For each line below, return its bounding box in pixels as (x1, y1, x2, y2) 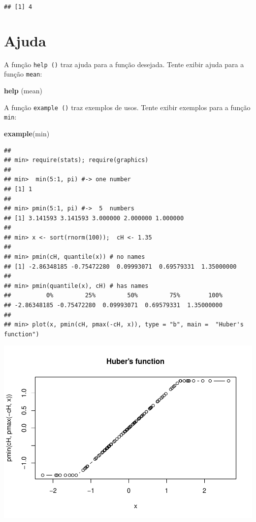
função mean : (4, 69, 42, 79)
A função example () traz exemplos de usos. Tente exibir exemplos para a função (4, 102, 251, 112)
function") (4, 330, 39, 338)
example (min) (4, 128, 50, 138)
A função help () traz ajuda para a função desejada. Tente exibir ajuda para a (4, 59, 244, 69)
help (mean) (4, 85, 42, 96)
